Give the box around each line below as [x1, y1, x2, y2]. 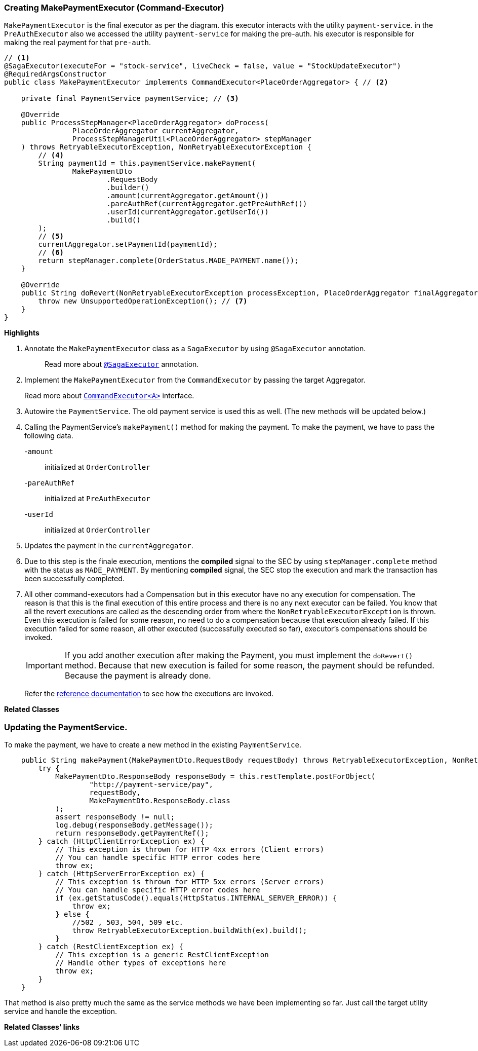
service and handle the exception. [4, 1007, 117, 1016]
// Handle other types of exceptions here [55, 959, 226, 967]
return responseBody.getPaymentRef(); [55, 829, 209, 838]
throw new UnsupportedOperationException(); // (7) [38, 297, 248, 306]
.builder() [106, 183, 149, 192]
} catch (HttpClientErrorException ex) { [38, 837, 205, 846]
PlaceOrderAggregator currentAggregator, [72, 127, 239, 135]
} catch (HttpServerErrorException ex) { [38, 870, 205, 878]
